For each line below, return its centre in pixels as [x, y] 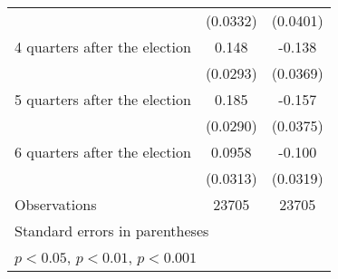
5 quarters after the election [103, 99]
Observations [56, 204]
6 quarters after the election [103, 152]
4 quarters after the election [103, 47]
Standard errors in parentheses [112, 231]
